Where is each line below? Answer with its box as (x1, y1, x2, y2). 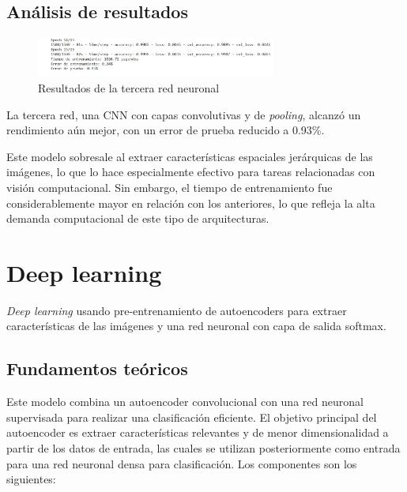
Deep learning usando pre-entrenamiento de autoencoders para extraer (6, 302, 347, 318)
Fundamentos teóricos (6, 356, 188, 381)
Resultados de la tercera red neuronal (38, 79, 220, 96)
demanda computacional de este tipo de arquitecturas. (6, 210, 269, 227)
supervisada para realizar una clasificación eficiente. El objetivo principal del (6, 408, 377, 425)
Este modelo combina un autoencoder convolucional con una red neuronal (6, 393, 364, 410)
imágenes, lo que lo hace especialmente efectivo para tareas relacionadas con (6, 163, 375, 180)
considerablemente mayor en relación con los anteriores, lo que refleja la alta (6, 194, 375, 211)
